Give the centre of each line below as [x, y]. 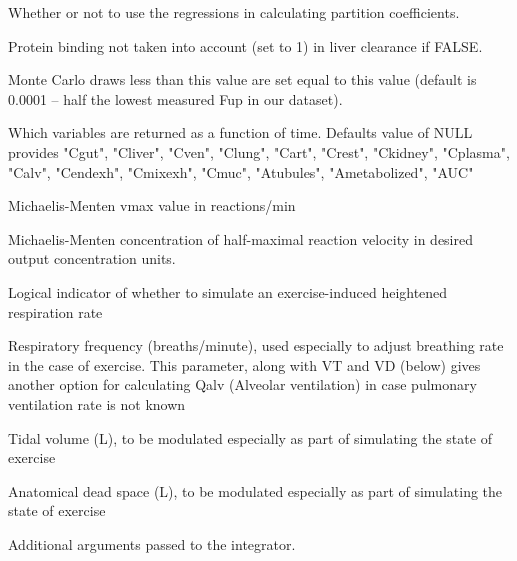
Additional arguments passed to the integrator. [152, 543]
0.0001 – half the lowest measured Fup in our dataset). [175, 98]
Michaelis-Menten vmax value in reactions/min [152, 205]
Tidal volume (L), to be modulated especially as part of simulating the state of [250, 437]
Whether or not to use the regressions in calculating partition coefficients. [234, 12]
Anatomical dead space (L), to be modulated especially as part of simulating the [255, 490]
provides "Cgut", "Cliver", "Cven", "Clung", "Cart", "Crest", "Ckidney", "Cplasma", [259, 151]
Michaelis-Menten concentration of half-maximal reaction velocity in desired [240, 238]
